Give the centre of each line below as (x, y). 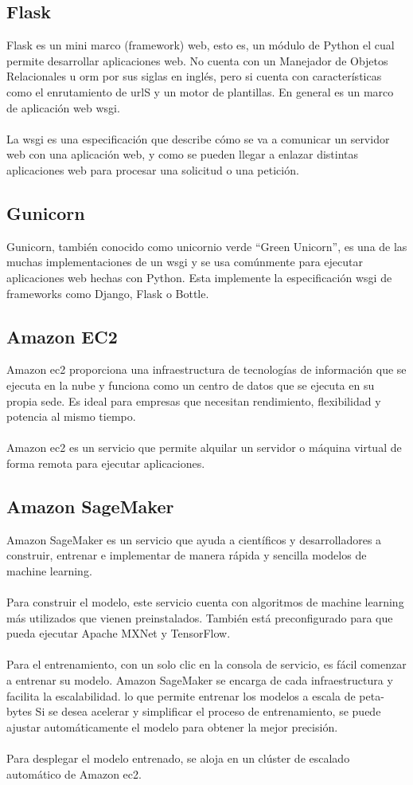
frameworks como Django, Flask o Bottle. (108, 293)
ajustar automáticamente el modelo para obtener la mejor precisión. (172, 726)
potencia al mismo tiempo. (71, 416)
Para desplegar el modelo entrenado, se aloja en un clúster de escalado (178, 758)
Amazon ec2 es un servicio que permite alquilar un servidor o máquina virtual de (204, 447)
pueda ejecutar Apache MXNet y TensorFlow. (119, 633)
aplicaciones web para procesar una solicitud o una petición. (153, 169)
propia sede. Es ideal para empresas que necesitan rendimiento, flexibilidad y (194, 400)
